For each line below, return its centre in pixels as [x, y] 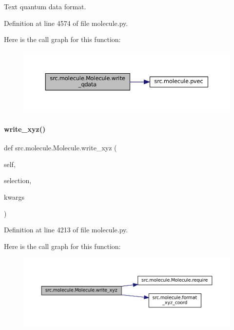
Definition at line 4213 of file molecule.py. [66, 230]
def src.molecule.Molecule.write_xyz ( [60, 148]
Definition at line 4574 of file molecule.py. [66, 23]
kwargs [14, 197]
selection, [18, 180]
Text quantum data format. [45, 6]
